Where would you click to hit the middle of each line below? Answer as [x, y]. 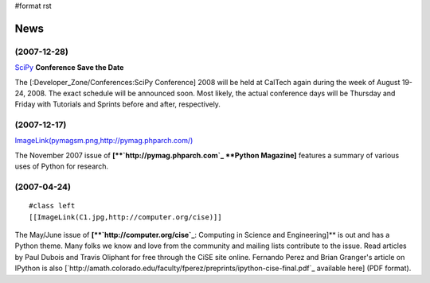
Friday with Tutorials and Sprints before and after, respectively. [117, 104]
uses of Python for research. [62, 166]
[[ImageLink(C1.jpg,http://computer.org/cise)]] [125, 217]
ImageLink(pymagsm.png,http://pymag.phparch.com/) [104, 141]
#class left [52, 206]
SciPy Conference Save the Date [69, 68]
